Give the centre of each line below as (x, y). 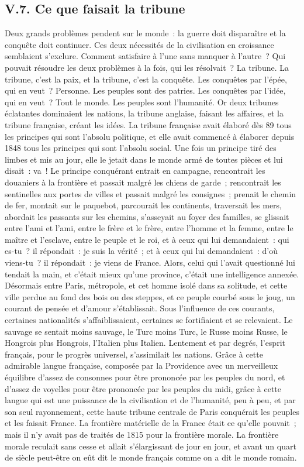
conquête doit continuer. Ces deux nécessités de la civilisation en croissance (139, 44)
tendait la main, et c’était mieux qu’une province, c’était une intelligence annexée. (152, 274)
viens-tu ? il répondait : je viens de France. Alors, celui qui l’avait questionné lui (150, 262)
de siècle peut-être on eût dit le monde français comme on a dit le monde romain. (151, 457)
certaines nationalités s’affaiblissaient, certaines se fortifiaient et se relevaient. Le (149, 320)
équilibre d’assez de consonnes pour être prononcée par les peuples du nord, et (145, 377)
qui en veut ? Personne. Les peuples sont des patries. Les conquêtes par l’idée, (145, 90)
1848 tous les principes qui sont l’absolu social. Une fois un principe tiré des (141, 148)
